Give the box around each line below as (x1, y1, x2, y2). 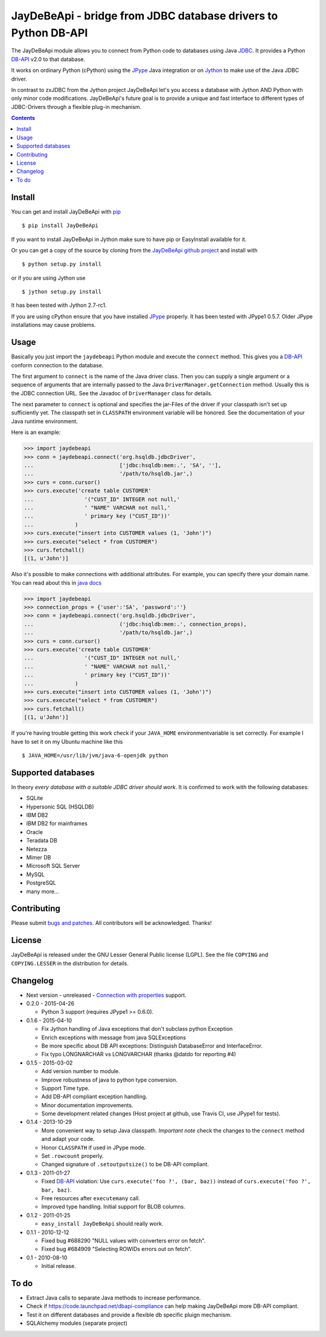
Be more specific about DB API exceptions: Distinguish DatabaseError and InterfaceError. (41, 1042, 263, 1050)
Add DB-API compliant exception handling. (41, 1093, 148, 1100)
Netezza (26, 845, 48, 853)
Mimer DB (26, 853, 51, 861)
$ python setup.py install (22, 261, 102, 268)
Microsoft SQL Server (26, 862, 80, 870)
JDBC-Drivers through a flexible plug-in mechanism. (11, 103, 142, 110)
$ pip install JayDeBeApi (22, 222, 99, 229)
